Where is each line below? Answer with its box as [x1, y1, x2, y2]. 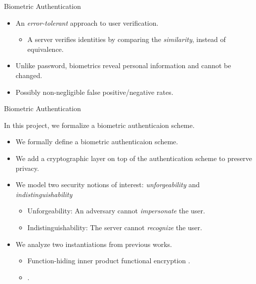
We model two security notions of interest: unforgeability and [15, 179, 200, 190]
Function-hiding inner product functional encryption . [27, 255, 190, 266]
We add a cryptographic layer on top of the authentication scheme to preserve [15, 153, 253, 163]
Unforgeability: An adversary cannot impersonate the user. [27, 205, 205, 216]
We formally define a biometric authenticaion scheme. [15, 136, 178, 147]
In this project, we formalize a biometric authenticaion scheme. [4, 120, 195, 130]
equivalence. [27, 43, 64, 54]
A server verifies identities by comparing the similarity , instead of [27, 34, 226, 44]
